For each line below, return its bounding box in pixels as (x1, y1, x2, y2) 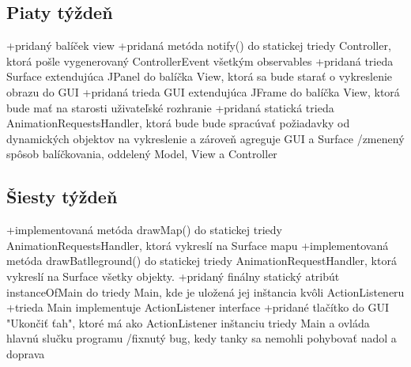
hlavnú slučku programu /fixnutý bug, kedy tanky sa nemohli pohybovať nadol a (6, 330, 397, 346)
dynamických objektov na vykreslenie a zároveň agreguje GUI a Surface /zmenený (6, 130, 405, 146)
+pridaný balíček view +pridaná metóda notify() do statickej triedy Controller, (6, 37, 391, 54)
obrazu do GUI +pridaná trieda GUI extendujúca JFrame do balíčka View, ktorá (6, 83, 400, 100)
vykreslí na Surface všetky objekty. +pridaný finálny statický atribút (6, 267, 340, 284)
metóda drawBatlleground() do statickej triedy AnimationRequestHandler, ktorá (6, 252, 397, 269)
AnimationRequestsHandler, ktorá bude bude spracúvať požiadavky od (6, 115, 350, 131)
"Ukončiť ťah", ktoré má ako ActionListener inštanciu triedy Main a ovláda (6, 314, 370, 331)
